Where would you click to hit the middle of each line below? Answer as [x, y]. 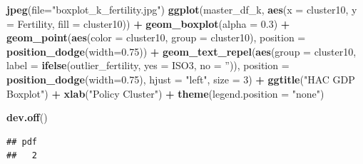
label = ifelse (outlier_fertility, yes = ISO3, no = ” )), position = [148, 65]
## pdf [22, 142]
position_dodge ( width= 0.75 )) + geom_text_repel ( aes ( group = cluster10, [181, 51]
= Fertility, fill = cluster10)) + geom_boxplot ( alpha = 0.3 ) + [148, 23]
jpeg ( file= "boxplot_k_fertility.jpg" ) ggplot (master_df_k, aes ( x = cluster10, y [182, 9]
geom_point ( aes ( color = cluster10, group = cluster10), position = [156, 37]
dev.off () [27, 117]
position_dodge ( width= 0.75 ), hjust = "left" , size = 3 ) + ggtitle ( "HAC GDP [181, 79]
